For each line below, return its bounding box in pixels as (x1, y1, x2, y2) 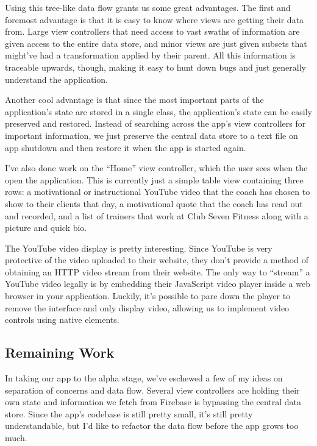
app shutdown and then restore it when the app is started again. (5, 141, 246, 154)
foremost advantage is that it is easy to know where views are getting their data (5, 13, 304, 26)
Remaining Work (5, 343, 115, 362)
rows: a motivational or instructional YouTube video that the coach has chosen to (5, 185, 310, 198)
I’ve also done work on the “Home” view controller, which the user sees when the (5, 161, 308, 174)
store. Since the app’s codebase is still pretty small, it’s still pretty (5, 407, 253, 420)
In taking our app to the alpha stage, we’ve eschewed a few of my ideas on (5, 372, 283, 384)
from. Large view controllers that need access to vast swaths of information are (5, 25, 300, 38)
